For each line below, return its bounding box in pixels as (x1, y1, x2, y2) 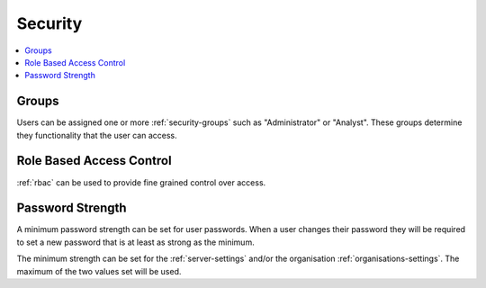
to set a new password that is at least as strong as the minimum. (16, 237, 256, 247)
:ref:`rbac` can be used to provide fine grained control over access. (16, 176, 266, 188)
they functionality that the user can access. (16, 130, 177, 140)
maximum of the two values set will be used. (16, 265, 182, 276)
